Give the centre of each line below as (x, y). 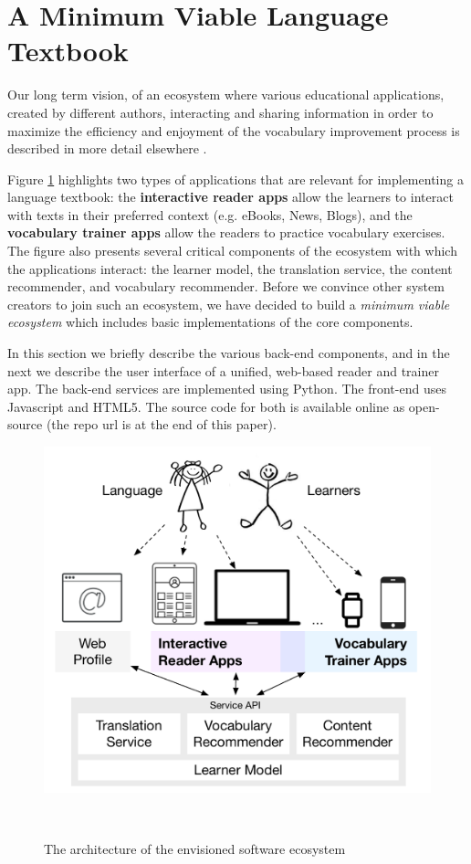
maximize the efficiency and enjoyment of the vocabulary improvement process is (234, 130)
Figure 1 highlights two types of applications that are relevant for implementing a (235, 179)
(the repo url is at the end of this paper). (161, 424)
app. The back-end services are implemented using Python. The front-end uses (227, 389)
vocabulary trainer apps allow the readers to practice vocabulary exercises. (226, 232)
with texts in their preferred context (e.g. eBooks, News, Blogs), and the (210, 214)
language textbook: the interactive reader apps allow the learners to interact (230, 197)
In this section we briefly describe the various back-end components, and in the (229, 353)
